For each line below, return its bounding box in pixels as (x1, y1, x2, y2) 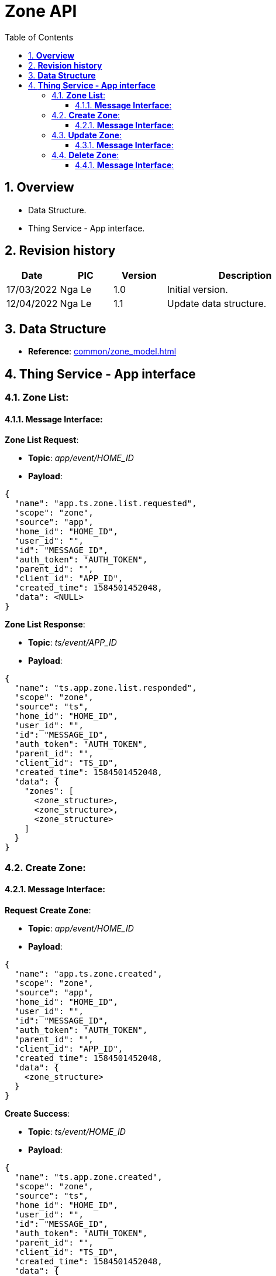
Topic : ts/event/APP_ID (28, 637, 117, 648)
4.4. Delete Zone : (51, 149, 119, 160)
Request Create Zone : (5, 905, 91, 915)
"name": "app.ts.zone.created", (14, 968, 163, 978)
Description (218, 269, 272, 282)
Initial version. (167, 284, 228, 296)
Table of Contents (5, 32, 74, 42)
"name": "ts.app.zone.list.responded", (14, 683, 197, 693)
